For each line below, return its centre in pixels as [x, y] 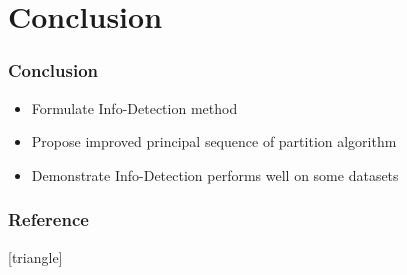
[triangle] [35, 256]
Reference [48, 219]
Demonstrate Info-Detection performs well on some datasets [215, 174]
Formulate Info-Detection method [134, 107]
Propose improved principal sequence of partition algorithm [214, 141]
